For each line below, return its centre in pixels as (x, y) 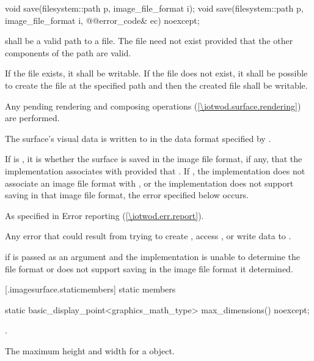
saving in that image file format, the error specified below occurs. (127, 195)
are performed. (32, 118)
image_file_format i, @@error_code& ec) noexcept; (102, 20)
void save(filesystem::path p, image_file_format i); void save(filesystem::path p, (154, 8)
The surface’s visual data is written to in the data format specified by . (138, 138)
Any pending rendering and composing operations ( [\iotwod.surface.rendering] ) (153, 106)
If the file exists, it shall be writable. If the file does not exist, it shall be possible (156, 73)
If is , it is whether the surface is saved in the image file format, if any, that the (154, 159)
